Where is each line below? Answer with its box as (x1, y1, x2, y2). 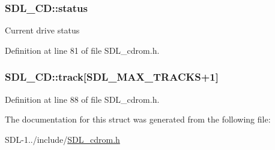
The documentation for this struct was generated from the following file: (5, 113, 271, 125)
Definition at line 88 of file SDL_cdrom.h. (5, 93, 160, 105)
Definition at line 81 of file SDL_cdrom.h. (5, 44, 160, 56)
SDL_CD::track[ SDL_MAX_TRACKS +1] (5, 69, 219, 84)
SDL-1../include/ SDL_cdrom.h (5, 133, 120, 145)
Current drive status (5, 24, 80, 36)
